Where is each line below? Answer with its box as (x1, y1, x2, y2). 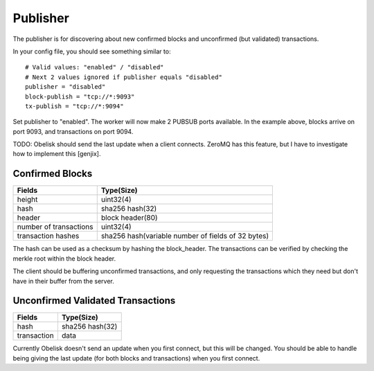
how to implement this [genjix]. (12, 150, 101, 158)
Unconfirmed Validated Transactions (12, 295, 176, 307)
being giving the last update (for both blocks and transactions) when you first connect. (12, 354, 260, 362)
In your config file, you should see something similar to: (12, 47, 171, 55)
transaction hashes (17, 231, 80, 241)
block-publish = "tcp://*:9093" (25, 92, 135, 101)
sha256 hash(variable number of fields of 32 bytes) (100, 231, 269, 241)
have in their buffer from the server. (12, 277, 114, 285)
